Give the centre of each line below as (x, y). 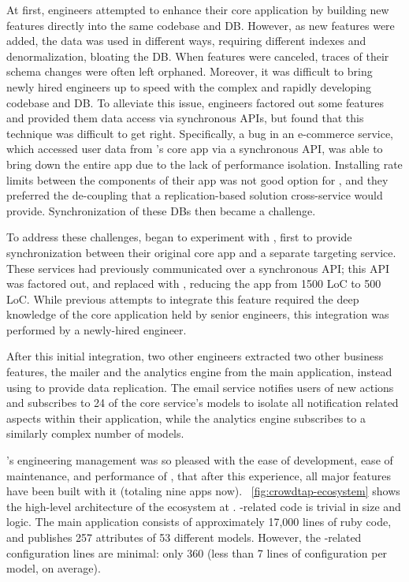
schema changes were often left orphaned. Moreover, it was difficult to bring (190, 71)
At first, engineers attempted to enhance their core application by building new (198, 9)
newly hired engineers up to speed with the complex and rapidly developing (189, 86)
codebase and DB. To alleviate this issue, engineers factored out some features (195, 102)
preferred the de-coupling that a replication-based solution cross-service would (195, 195)
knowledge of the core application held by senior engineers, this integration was (198, 314)
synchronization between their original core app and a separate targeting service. (201, 252)
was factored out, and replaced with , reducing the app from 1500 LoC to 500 (194, 284)
